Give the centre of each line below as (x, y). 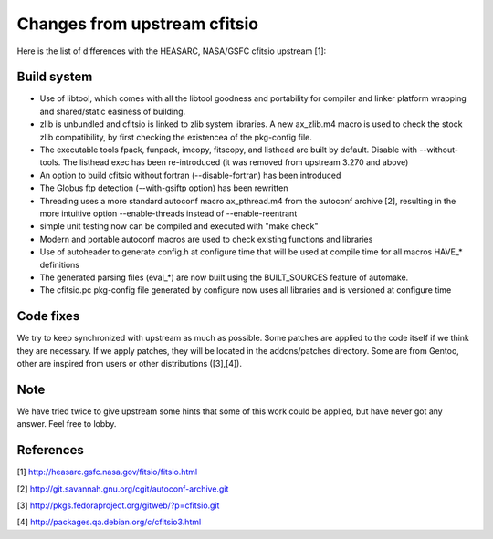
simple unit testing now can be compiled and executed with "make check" (179, 226)
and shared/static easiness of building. (113, 111)
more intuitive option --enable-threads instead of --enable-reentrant (168, 213)
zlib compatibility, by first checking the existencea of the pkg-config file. (176, 137)
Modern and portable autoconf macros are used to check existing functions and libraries (206, 239)
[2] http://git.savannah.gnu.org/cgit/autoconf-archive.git (123, 489)
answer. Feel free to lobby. (67, 424)
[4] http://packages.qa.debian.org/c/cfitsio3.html (109, 522)
